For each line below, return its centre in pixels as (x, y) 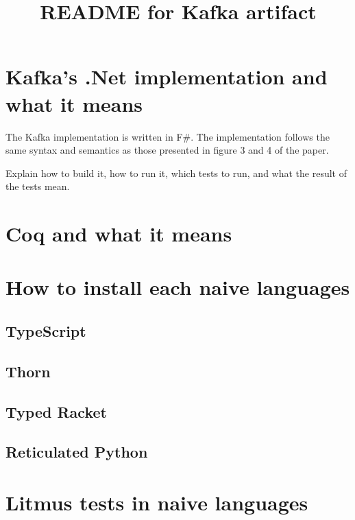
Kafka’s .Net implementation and (167, 76)
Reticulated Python (77, 452)
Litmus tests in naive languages (157, 502)
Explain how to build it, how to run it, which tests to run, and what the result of (176, 173)
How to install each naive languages (178, 287)
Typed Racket (56, 411)
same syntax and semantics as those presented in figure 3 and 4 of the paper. (167, 150)
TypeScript (46, 331)
